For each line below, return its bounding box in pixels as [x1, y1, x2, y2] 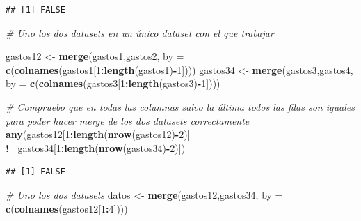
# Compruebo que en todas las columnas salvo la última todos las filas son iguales [6, 99, 355, 114]
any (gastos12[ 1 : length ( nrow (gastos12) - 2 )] [6, 127, 191, 142]
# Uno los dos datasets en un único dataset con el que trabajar [6, 25, 274, 40]
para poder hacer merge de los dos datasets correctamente [6, 113, 250, 128]
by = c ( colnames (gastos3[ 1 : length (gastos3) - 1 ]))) [6, 76, 220, 91]
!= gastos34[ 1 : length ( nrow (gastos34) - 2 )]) [6, 140, 186, 155]
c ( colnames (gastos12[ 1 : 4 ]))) [6, 201, 128, 215]
